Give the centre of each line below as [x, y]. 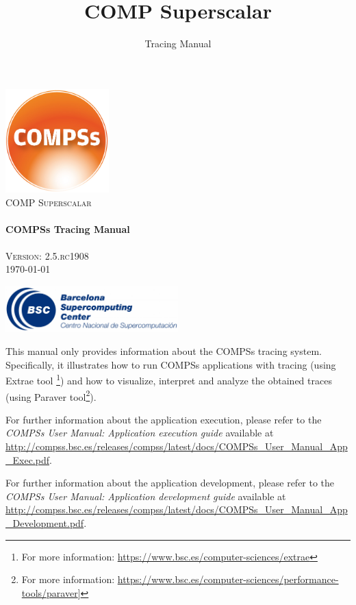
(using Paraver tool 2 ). [51, 395]
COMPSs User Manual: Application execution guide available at [140, 433]
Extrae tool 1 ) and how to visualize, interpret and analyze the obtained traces [169, 379]
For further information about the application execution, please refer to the [164, 419]
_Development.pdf [45, 522]
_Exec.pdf [27, 459]
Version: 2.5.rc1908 [47, 255]
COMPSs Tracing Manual [68, 229]
